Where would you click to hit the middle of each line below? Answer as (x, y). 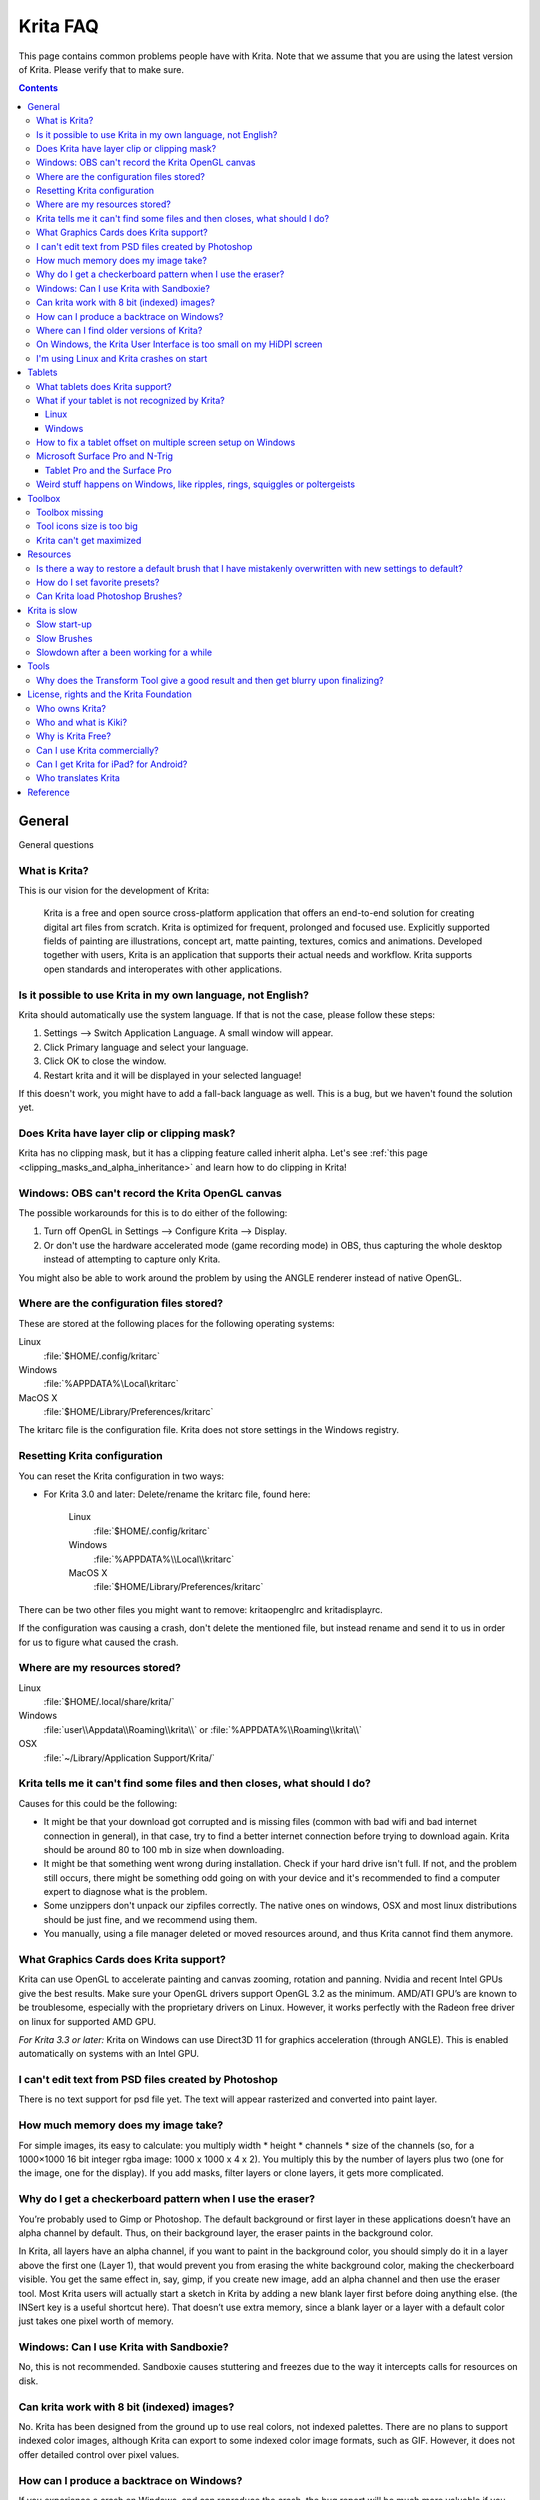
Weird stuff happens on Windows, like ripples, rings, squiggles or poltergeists (195, 484)
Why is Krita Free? (74, 736)
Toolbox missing (70, 512)
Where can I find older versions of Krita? (119, 330)
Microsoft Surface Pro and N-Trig (105, 456)
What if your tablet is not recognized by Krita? (130, 400)
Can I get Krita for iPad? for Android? (112, 764)
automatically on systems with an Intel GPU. (109, 2054)
